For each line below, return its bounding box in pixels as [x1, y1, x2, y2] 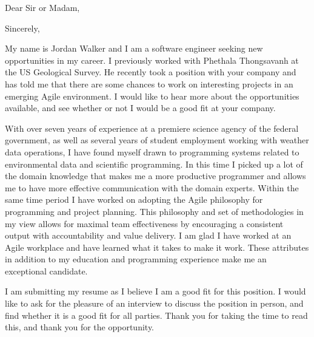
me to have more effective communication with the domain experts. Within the [5, 181, 299, 194]
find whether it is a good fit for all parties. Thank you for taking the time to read [5, 308, 308, 321]
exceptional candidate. [5, 264, 88, 277]
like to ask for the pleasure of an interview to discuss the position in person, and [5, 297, 304, 310]
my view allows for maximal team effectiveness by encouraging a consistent [5, 217, 284, 230]
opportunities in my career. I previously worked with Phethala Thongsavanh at [5, 53, 299, 66]
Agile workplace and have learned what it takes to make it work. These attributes [5, 240, 309, 253]
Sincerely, [5, 21, 40, 34]
